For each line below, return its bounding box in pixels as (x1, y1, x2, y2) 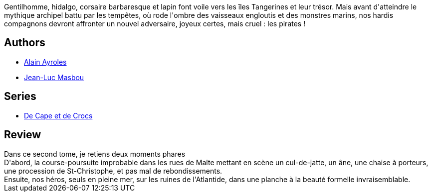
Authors (4, 36, 45, 49)
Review (4, 128, 41, 141)
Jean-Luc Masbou (24, 73, 84, 82)
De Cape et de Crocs (24, 111, 93, 120)
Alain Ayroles (24, 57, 67, 66)
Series (4, 90, 36, 103)
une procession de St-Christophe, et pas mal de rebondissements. (4, 166, 222, 175)
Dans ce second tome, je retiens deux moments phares (4, 149, 186, 158)
